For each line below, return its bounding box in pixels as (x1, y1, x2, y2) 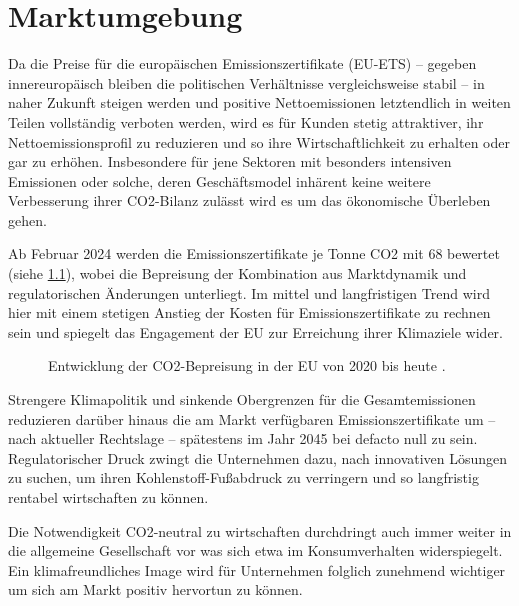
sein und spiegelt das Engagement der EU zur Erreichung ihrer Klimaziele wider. (8, 321, 503, 342)
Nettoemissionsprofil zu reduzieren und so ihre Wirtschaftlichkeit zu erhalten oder (8, 131, 510, 152)
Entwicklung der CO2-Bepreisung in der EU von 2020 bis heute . (48, 355, 446, 376)
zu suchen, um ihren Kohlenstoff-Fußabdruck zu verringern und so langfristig (8, 467, 479, 488)
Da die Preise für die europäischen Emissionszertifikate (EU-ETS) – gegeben (8, 53, 477, 74)
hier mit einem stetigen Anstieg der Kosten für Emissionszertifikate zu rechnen (8, 302, 491, 323)
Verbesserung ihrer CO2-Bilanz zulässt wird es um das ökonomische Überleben (8, 190, 491, 211)
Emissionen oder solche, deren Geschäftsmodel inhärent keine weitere (8, 170, 431, 191)
